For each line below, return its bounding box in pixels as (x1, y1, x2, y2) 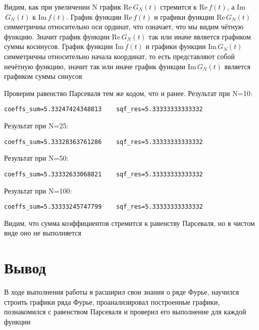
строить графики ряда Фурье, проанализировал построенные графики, (4, 296, 220, 307)
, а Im (227, 2, 245, 12)
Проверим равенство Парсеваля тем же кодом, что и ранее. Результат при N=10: (4, 87, 252, 98)
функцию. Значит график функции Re (4, 31, 121, 41)
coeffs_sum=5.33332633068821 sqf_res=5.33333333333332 (4, 170, 203, 178)
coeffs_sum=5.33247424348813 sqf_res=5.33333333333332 (4, 106, 203, 113)
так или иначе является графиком (148, 31, 251, 41)
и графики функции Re (154, 11, 225, 22)
